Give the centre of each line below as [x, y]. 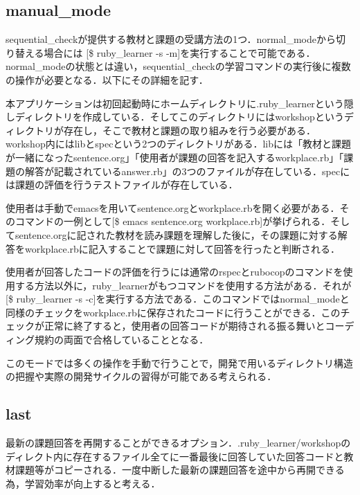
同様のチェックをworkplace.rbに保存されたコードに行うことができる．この [173, 312]
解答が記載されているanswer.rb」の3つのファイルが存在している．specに [187, 171]
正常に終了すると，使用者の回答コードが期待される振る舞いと [184, 326]
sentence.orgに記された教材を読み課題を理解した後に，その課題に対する [176, 234]
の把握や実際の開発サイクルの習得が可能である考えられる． [141, 376]
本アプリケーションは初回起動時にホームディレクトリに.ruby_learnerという [175, 103]
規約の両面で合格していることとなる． [121, 340]
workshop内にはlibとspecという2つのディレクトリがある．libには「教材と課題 [178, 144]
